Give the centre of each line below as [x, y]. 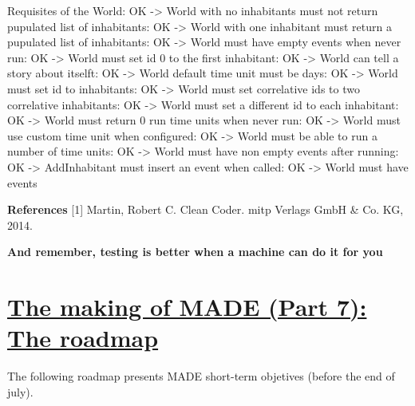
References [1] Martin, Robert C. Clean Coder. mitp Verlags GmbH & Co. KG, [206, 209]
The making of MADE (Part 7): [187, 307]
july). [20, 391]
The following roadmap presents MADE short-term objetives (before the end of [201, 376]
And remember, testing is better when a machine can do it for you [195, 252]
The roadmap [83, 338]
